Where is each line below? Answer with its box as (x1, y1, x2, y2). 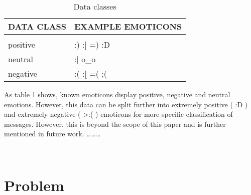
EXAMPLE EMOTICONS (74, 21, 182, 32)
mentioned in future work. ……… (4, 128, 101, 139)
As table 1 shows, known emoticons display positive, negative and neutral (4, 89, 230, 99)
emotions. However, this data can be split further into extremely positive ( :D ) (4, 99, 248, 109)
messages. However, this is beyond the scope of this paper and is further (4, 118, 226, 129)
